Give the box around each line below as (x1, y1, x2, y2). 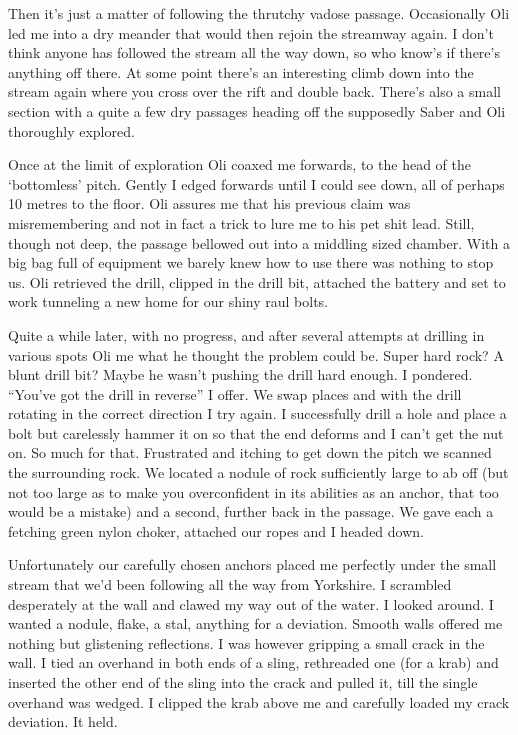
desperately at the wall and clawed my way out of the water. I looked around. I (8, 593, 494, 614)
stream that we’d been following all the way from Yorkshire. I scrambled (8, 574, 452, 595)
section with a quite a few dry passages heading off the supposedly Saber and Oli (8, 100, 506, 121)
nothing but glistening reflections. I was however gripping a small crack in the (8, 632, 485, 653)
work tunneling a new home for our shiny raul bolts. (8, 291, 329, 312)
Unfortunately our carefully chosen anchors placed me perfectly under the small (8, 554, 497, 575)
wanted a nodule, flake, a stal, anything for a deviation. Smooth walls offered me (8, 613, 503, 634)
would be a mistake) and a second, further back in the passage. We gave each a (8, 501, 494, 522)
